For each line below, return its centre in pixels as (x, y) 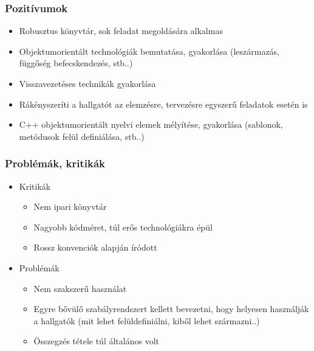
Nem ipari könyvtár (70, 207)
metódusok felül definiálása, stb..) (82, 136)
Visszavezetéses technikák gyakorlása (87, 83)
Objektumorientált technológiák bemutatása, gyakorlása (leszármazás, (149, 51)
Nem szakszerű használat (80, 288)
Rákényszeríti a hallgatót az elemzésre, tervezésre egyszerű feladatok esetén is (163, 104)
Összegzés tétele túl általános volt (96, 341)
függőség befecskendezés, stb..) (76, 63)
